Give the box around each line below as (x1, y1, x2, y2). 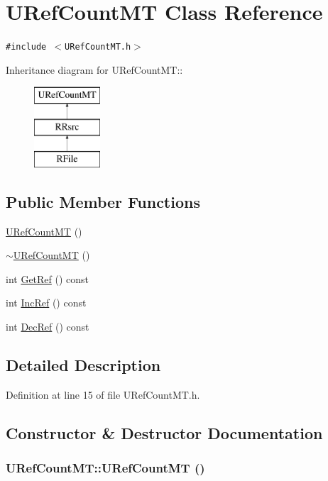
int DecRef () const (6, 319, 89, 333)
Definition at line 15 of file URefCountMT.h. (6, 387, 200, 402)
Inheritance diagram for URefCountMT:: (6, 62, 183, 77)
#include (6, 42, 47, 52)
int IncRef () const (6, 295, 87, 310)
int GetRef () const (6, 271, 89, 286)
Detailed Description (6, 353, 161, 375)
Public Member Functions (6, 190, 200, 212)
